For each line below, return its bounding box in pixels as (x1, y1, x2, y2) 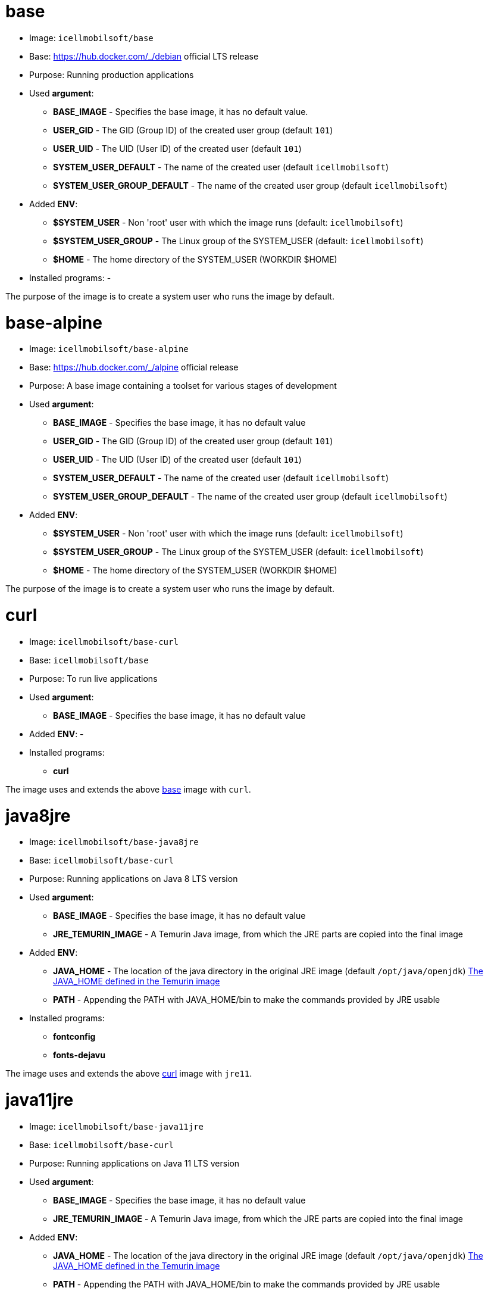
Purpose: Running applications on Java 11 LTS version (29, 1158, 240, 1168)
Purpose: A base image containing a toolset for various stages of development (29, 381, 337, 391)
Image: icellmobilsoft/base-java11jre (29, 1121, 204, 1131)
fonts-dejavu (53, 1050, 105, 1061)
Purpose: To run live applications (29, 673, 158, 684)
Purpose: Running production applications (29, 69, 194, 80)
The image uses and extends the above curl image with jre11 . (5, 1068, 252, 1079)
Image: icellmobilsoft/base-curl (29, 636, 179, 647)
